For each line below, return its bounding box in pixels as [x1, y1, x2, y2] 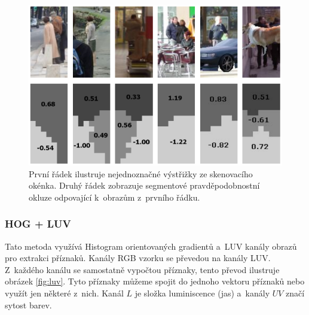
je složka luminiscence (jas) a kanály [134, 287, 270, 299]
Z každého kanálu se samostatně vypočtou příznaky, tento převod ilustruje [5, 263, 280, 275]
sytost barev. [5, 298, 52, 311]
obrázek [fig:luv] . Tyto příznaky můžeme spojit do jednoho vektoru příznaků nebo [5, 275, 305, 287]
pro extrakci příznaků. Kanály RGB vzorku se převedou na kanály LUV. [5, 252, 271, 264]
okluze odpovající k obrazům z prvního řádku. [29, 190, 200, 203]
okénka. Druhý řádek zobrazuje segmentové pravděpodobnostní [29, 179, 260, 192]
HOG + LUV [5, 216, 71, 231]
